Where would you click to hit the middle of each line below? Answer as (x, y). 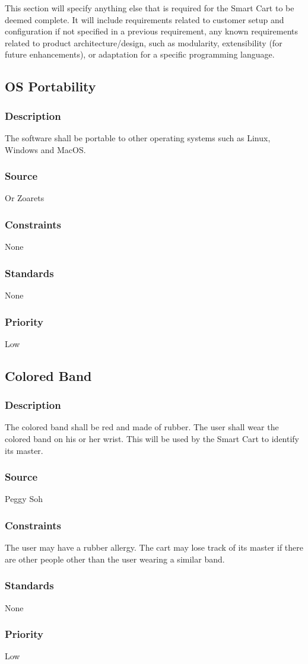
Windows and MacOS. (45, 149)
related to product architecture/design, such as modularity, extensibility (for (144, 42)
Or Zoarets (25, 198)
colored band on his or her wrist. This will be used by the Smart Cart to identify (152, 439)
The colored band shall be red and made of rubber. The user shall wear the (142, 427)
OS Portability (50, 86)
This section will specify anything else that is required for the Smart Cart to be (150, 8)
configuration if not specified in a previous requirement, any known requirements (152, 31)
